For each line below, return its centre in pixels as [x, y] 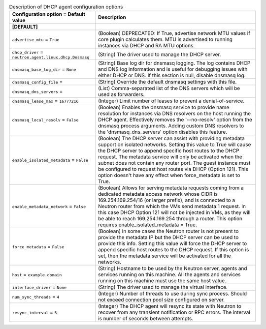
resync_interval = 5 [34, 312]
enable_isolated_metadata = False [50, 160]
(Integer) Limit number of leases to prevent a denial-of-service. [171, 101]
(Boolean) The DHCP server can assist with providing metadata [171, 139]
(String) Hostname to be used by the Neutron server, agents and [172, 269]
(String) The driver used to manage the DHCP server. [159, 54]
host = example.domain [37, 274]
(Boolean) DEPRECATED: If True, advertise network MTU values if [174, 33]
